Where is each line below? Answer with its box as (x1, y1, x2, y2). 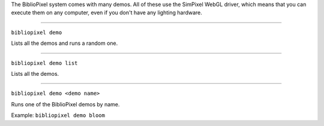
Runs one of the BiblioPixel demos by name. (11, 100, 120, 107)
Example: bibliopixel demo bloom (11, 112, 105, 119)
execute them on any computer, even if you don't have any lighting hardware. (11, 9, 202, 16)
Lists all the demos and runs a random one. (11, 39, 118, 47)
